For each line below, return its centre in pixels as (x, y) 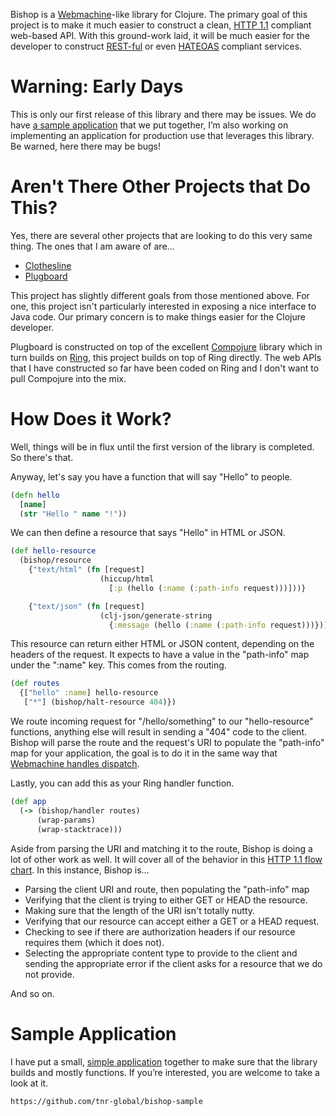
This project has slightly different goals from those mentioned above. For (160, 295)
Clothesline (48, 265)
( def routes (35, 684)
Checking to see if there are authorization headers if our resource (160, 931)
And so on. (32, 993)
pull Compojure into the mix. (68, 378)
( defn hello (35, 495)
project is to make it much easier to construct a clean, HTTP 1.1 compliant (161, 25)
